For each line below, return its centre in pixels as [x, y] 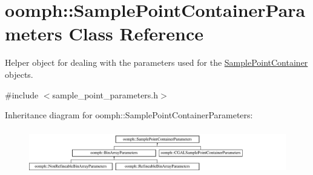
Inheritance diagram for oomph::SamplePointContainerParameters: [129, 115]
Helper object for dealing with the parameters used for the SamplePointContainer [156, 62]
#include [22, 94]
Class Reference [136, 33]
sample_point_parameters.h [105, 94]
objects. [19, 74]
